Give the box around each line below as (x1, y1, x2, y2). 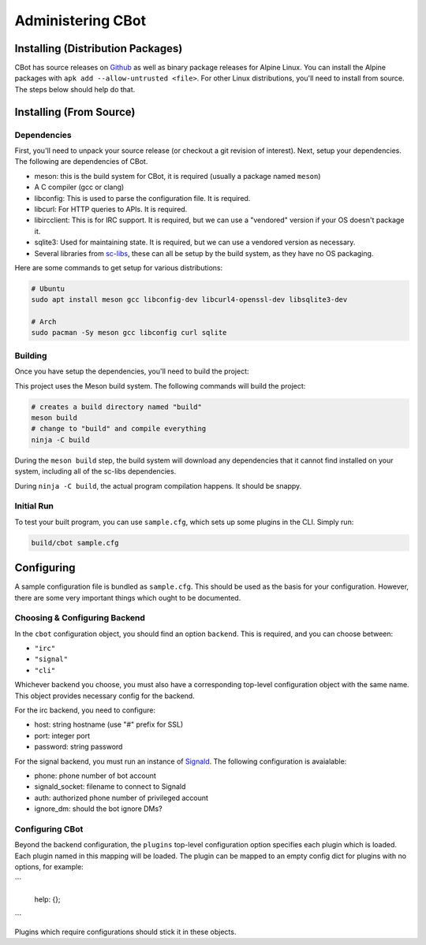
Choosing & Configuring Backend (14, 612, 146, 623)
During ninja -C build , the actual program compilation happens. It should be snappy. (14, 481, 302, 490)
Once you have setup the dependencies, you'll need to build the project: (14, 366, 249, 376)
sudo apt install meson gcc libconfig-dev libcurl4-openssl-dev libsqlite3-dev (31, 296, 348, 304)
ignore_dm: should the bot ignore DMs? (34, 804, 163, 813)
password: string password (34, 742, 123, 752)
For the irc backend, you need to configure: (14, 705, 155, 715)
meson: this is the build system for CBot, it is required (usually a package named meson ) (34, 171, 321, 180)
